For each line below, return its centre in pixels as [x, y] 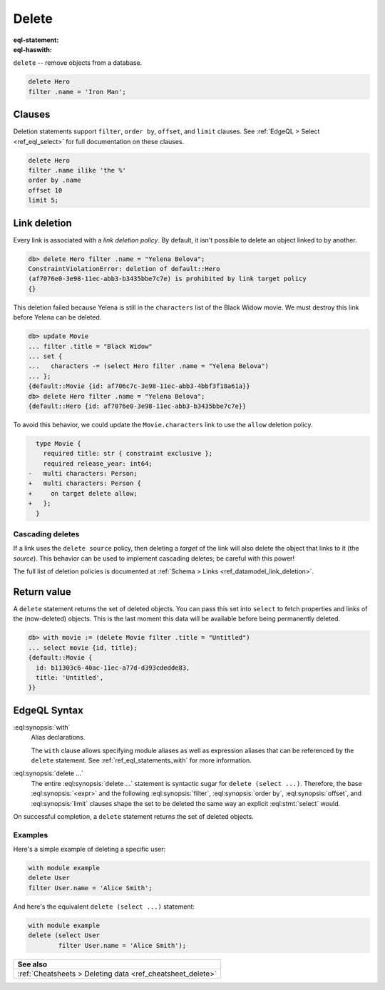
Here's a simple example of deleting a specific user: [89, 849]
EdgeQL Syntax [48, 710]
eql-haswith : [33, 49]
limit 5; [43, 200]
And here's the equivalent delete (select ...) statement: [104, 907]
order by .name [55, 180]
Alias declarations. [58, 738]
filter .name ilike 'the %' [77, 170]
